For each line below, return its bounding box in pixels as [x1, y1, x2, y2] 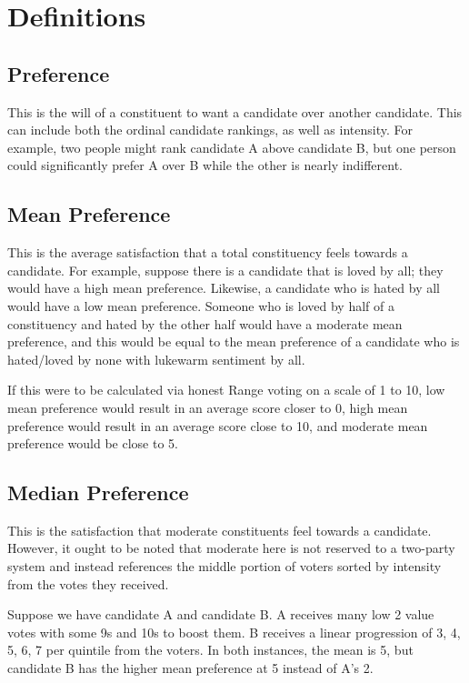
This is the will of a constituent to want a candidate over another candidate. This [7, 102, 463, 121]
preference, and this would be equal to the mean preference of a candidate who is [7, 332, 460, 351]
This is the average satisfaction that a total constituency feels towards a [7, 243, 408, 262]
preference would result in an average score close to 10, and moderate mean [7, 416, 428, 435]
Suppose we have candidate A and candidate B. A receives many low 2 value [7, 605, 434, 624]
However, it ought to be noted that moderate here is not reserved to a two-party [7, 538, 455, 557]
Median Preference [7, 478, 189, 507]
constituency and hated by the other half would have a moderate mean [7, 314, 403, 333]
